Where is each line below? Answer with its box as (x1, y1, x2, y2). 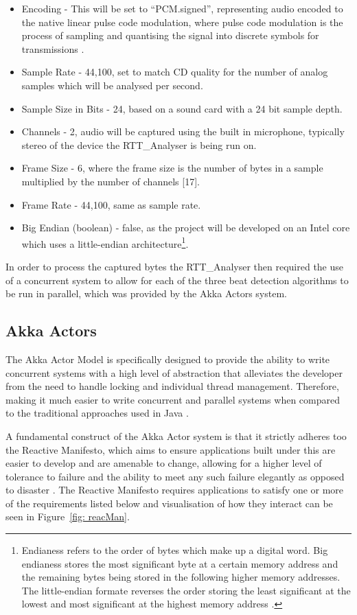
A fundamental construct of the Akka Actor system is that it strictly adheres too (5, 428, 347, 443)
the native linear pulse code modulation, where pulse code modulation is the (21, 14, 343, 29)
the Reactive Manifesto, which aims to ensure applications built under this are (5, 442, 336, 456)
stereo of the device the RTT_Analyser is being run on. (21, 137, 257, 152)
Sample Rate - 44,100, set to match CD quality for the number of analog (21, 65, 328, 79)
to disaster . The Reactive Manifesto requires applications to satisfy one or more (5, 483, 344, 497)
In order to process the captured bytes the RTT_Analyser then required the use (5, 259, 343, 273)
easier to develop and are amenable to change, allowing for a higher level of (5, 456, 322, 470)
